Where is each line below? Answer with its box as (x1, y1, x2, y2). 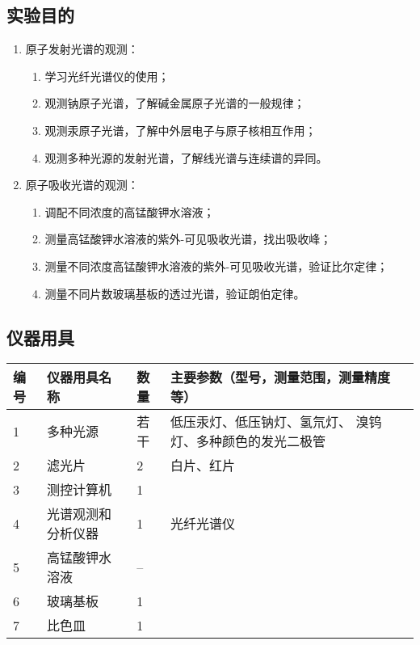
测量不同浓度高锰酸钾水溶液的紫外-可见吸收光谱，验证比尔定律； (44, 257, 388, 274)
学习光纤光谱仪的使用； (44, 67, 170, 84)
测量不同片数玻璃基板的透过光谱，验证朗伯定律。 (44, 285, 305, 301)
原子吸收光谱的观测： (25, 176, 139, 193)
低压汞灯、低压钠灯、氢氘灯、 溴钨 (170, 412, 382, 432)
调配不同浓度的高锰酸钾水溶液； (44, 203, 215, 220)
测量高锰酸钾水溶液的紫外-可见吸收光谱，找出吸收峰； (44, 230, 332, 247)
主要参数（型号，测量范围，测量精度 (170, 368, 391, 387)
